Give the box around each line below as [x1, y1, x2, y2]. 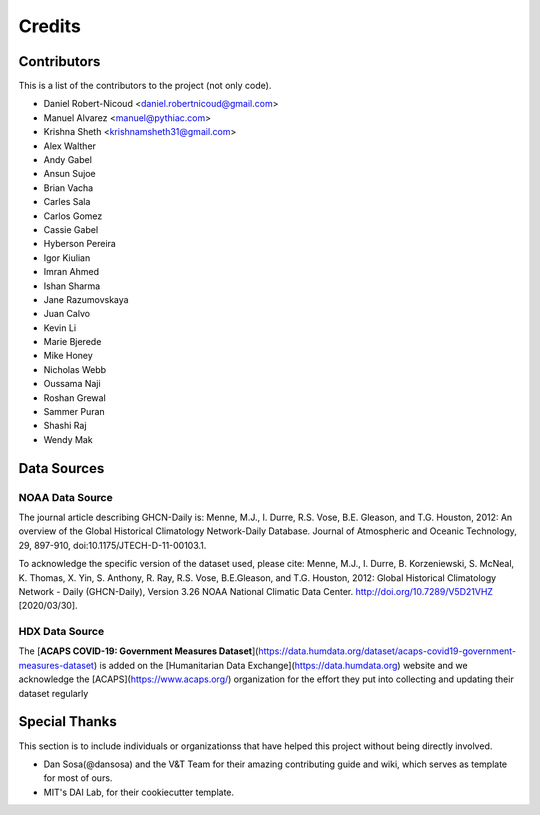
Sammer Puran [43, 406, 105, 418]
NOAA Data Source [18, 490, 114, 504]
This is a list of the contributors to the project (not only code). [18, 80, 272, 92]
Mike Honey [43, 350, 94, 362]
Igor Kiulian [43, 251, 91, 264]
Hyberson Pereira [43, 238, 117, 250]
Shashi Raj [43, 420, 87, 432]
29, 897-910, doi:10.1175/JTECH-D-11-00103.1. [18, 539, 207, 551]
